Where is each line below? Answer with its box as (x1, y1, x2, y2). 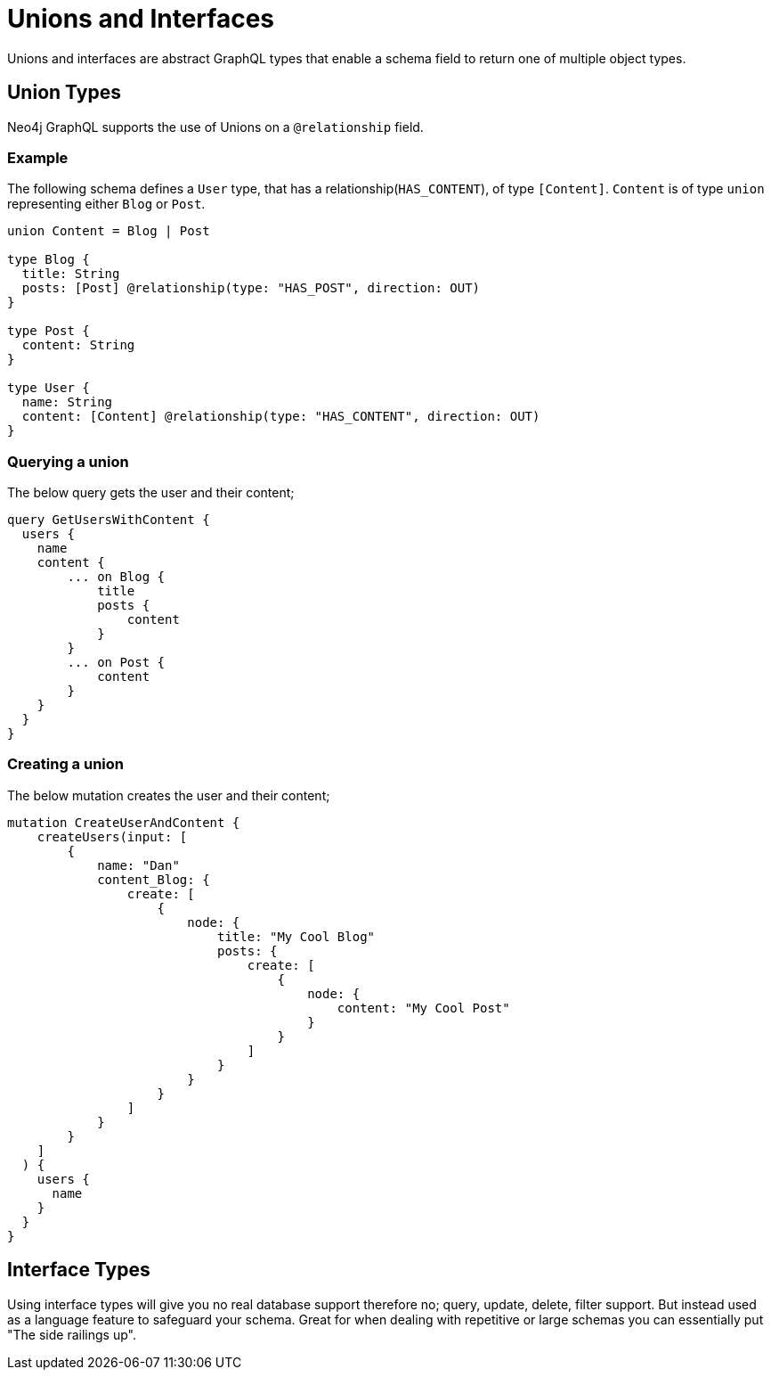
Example (7, 148, 69, 167)
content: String (21, 338, 135, 353)
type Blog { (7, 252, 90, 267)
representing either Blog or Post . (7, 196, 206, 212)
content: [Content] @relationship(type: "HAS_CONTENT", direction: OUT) (21, 409, 540, 424)
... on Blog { (67, 570, 166, 585)
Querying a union (7, 452, 129, 471)
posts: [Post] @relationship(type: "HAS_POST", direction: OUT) (21, 281, 481, 296)
